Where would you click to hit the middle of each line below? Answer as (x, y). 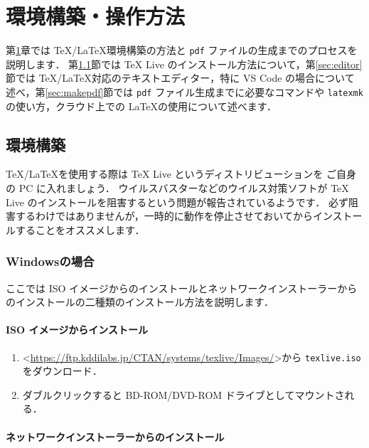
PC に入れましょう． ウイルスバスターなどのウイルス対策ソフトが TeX (184, 188)
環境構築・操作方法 (96, 16)
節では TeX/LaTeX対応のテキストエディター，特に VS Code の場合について (180, 78)
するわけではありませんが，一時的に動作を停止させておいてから (164, 216)
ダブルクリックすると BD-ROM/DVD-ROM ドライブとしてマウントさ (183, 394)
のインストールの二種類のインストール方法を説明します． (140, 302)
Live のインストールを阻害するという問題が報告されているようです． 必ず (177, 202)
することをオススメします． (80, 229)
